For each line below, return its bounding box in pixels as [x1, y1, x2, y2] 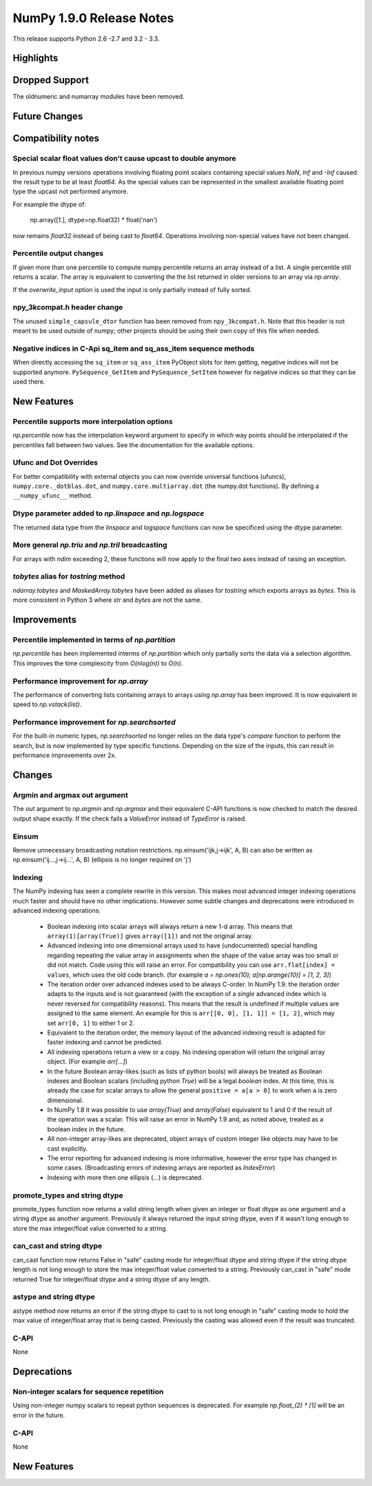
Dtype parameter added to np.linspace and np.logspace [12, 509, 205, 518]
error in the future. [12, 1411, 65, 1419]
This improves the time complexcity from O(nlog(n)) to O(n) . [12, 659, 183, 667]
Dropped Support [12, 75, 90, 86]
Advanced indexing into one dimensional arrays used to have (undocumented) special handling [47, 941, 318, 950]
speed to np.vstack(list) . [12, 701, 82, 709]
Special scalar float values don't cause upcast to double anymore [12, 154, 237, 164]
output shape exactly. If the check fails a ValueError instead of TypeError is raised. [12, 814, 247, 823]
